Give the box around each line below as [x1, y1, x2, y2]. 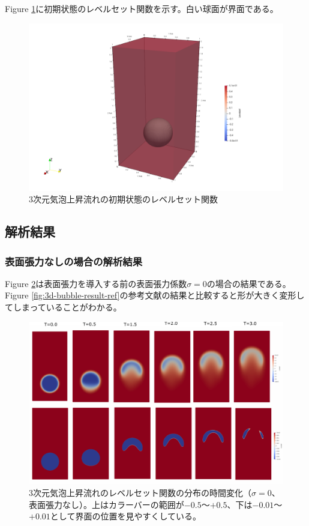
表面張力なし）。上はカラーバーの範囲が [29, 498, 184, 510]
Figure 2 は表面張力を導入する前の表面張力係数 [5, 277, 187, 289]
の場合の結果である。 [206, 277, 291, 289]
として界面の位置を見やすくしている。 [50, 510, 201, 522]
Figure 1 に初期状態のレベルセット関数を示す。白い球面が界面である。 [5, 2, 278, 14]
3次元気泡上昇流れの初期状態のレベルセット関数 [29, 193, 218, 205]
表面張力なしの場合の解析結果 [5, 253, 143, 268]
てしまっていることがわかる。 [5, 301, 122, 313]
